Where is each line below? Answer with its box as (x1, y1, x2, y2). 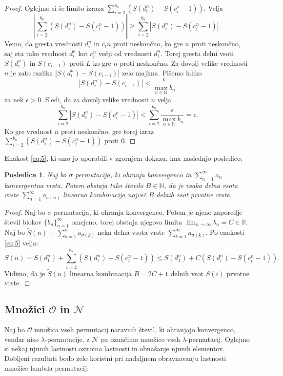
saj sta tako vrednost (4, 48, 67, 58)
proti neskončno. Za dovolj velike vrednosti (120, 57, 248, 68)
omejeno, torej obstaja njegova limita (71, 216, 182, 226)
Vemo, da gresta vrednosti (4, 38, 83, 48)
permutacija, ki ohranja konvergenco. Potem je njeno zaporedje (53, 207, 243, 217)
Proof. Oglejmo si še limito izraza (4, 3, 104, 13)
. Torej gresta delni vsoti (161, 48, 234, 58)
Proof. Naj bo (4, 207, 45, 217)
